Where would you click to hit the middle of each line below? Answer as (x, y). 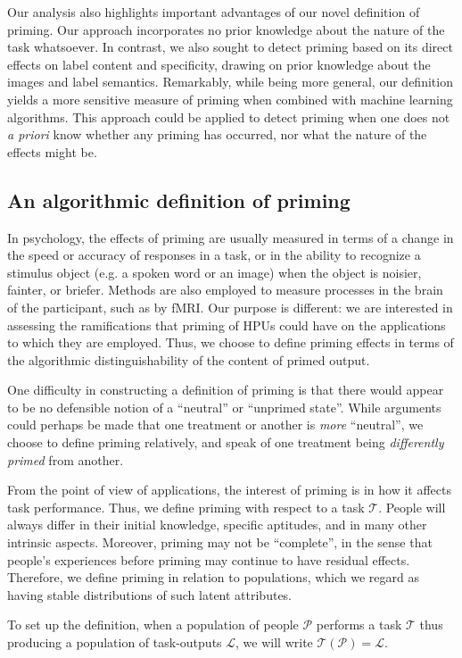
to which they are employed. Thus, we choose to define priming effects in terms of (231, 342)
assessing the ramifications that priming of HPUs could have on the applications (227, 325)
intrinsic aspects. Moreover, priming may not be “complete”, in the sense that (220, 542)
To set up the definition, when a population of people (153, 625)
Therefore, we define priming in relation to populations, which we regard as (214, 577)
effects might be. (52, 151)
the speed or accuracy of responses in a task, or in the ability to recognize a (214, 255)
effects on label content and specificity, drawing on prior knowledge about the (219, 64)
